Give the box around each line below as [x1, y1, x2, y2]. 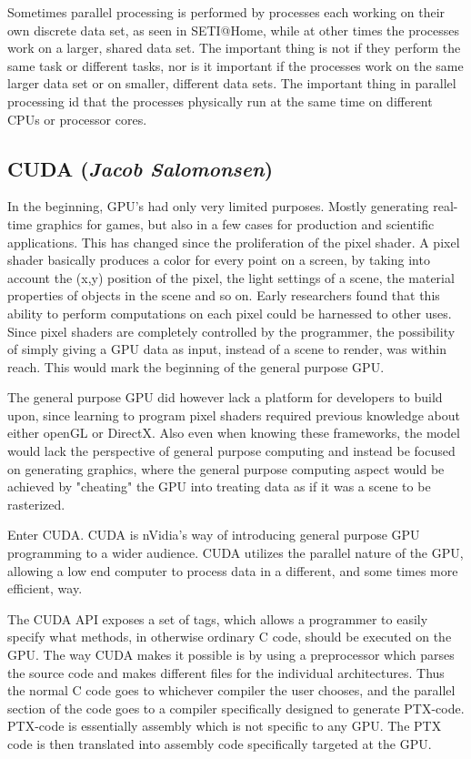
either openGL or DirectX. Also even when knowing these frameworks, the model [7, 423, 460, 442]
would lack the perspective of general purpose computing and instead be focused [7, 441, 456, 460]
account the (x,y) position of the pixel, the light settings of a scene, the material [7, 268, 455, 287]
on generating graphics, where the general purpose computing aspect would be [7, 459, 445, 478]
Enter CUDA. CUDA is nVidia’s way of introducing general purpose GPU [7, 525, 420, 544]
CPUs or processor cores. [7, 109, 147, 128]
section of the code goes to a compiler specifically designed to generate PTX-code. [7, 698, 465, 717]
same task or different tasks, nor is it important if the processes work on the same [7, 56, 464, 75]
